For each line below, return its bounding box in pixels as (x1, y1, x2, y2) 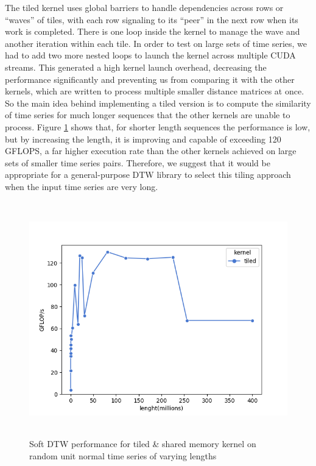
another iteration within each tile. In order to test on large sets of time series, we (5, 37, 307, 49)
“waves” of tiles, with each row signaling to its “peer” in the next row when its (5, 13, 298, 26)
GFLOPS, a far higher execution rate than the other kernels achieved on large (5, 144, 297, 157)
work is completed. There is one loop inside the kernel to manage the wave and (5, 25, 300, 38)
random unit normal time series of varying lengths (29, 449, 217, 462)
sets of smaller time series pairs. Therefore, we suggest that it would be (5, 156, 270, 169)
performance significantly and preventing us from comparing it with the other (5, 72, 295, 85)
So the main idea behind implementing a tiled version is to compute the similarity (5, 96, 311, 109)
